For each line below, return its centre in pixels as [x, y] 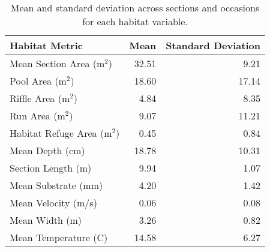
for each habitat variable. [135, 21]
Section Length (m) [51, 168]
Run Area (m [37, 115]
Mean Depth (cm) [47, 150]
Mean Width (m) [46, 220]
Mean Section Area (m [57, 63]
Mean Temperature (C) [59, 237]
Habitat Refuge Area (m [61, 133]
